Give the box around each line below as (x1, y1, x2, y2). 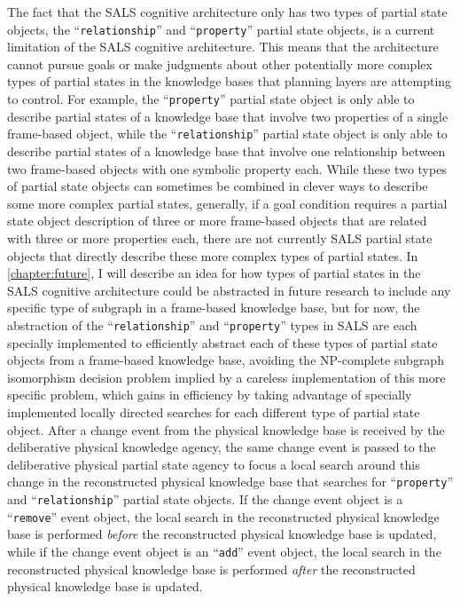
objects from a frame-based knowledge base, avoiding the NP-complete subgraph (7, 351, 444, 369)
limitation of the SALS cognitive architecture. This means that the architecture (7, 37, 439, 56)
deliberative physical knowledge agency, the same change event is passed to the (7, 438, 436, 456)
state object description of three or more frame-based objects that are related (7, 211, 427, 230)
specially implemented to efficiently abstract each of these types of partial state (7, 333, 438, 352)
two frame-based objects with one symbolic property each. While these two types (7, 159, 447, 178)
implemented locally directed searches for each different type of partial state (7, 402, 420, 421)
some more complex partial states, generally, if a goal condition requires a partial (7, 194, 448, 212)
